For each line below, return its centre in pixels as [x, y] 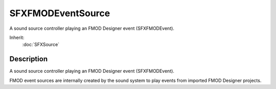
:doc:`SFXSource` [41, 45]
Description [29, 59]
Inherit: [17, 37]
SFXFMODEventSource [60, 13]
